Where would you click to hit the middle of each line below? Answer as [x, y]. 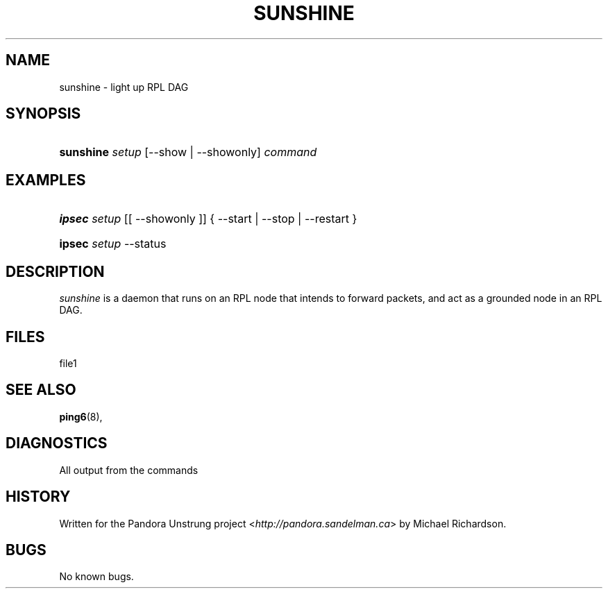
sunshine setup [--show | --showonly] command [188, 152]
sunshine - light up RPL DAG [124, 87]
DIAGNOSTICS [57, 443]
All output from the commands [129, 470]
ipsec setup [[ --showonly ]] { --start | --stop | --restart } [208, 219]
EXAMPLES [46, 180]
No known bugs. [96, 577]
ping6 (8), [81, 416]
